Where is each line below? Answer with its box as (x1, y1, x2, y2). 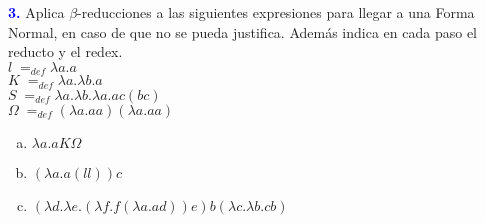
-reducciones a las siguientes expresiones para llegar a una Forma (77, 2, 475, 22)
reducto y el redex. (8, 41, 123, 62)
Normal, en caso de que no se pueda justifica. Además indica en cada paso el (8, 21, 477, 42)
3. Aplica (8, 2, 65, 22)
